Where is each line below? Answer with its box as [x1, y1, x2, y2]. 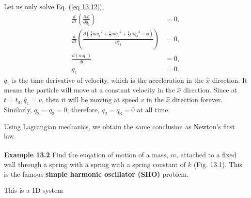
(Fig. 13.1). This [193, 159, 242, 169]
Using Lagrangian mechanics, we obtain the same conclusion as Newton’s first [4, 121, 235, 131]
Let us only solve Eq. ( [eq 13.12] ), [4, 1, 104, 11]
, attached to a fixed [176, 150, 236, 160]
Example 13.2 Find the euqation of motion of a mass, [4, 150, 168, 160]
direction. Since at [183, 85, 237, 95]
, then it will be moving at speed [42, 94, 139, 105]
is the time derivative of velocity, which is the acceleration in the [12, 75, 204, 85]
